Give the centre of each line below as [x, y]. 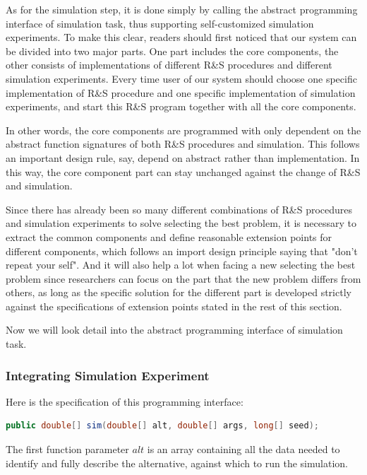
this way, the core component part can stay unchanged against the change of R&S [183, 171]
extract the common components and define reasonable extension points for [169, 236]
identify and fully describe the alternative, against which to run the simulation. [177, 463]
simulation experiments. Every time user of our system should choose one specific [181, 78]
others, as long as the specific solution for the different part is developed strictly [179, 292]
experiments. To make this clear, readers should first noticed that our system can [181, 37]
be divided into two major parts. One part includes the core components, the [172, 51]
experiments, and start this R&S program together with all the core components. [181, 106]
